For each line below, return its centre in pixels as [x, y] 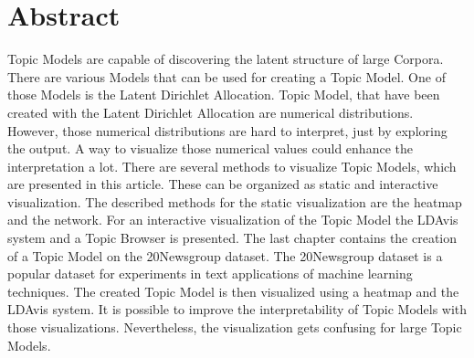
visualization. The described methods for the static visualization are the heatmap [235, 201]
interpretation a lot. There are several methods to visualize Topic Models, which [232, 166]
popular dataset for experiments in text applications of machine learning [210, 274]
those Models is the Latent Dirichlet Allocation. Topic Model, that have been [224, 95]
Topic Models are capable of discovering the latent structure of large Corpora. [226, 59]
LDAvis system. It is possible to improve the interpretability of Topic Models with [237, 309]
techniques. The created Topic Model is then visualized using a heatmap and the [233, 291]
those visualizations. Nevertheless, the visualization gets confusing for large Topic [235, 327]
